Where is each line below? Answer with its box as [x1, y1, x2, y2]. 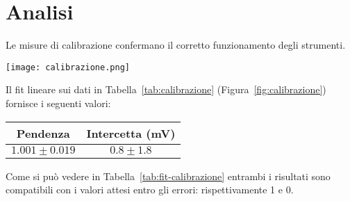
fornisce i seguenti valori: [6, 95, 111, 110]
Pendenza [16, 124, 70, 141]
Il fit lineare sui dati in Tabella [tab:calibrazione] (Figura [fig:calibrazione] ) [6, 82, 326, 97]
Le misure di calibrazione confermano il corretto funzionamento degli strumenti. [6, 38, 346, 52]
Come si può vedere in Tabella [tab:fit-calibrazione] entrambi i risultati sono [6, 168, 331, 183]
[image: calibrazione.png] [6, 62, 130, 72]
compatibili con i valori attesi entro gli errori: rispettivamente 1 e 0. [6, 182, 294, 197]
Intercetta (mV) [86, 124, 176, 141]
